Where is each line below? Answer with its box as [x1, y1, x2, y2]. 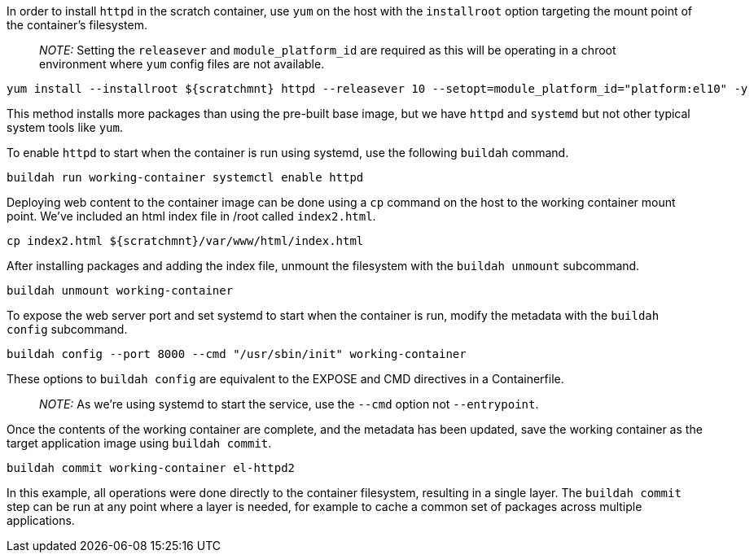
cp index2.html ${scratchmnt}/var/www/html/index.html [7, 234, 364, 247]
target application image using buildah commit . [7, 436, 272, 450]
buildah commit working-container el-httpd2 [7, 461, 296, 474]
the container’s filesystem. [7, 18, 148, 32]
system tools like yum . [7, 120, 123, 134]
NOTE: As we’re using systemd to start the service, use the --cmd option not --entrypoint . [39, 397, 539, 411]
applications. [7, 513, 75, 527]
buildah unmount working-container [7, 284, 234, 297]
